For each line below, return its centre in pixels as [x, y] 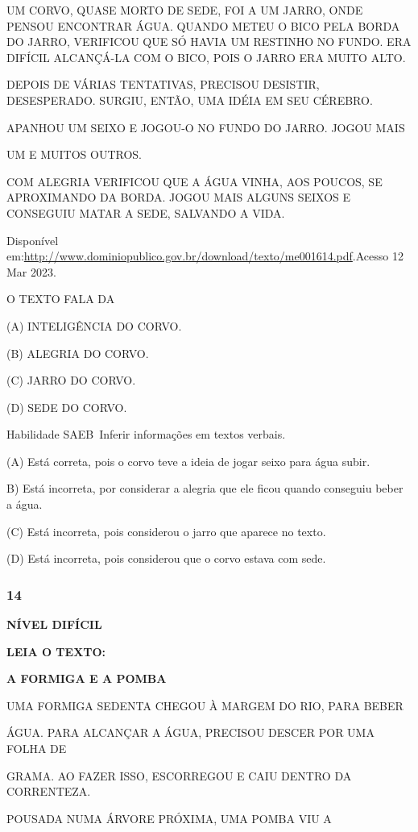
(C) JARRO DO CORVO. [71, 380]
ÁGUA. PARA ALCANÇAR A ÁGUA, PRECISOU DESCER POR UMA [190, 732]
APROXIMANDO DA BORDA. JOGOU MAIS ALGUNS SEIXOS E [179, 197]
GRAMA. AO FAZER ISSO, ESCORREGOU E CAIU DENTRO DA [179, 775]
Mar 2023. [31, 271]
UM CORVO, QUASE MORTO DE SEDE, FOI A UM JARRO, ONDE [185, 10]
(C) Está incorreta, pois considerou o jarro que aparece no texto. [166, 531]
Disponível [33, 240]
